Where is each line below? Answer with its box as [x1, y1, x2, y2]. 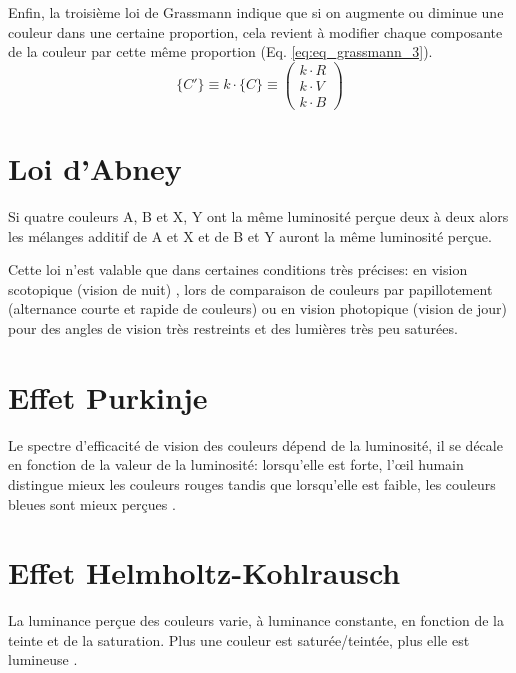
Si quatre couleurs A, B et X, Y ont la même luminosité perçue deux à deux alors [8, 206, 509, 227]
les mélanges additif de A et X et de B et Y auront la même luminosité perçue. [8, 225, 492, 246]
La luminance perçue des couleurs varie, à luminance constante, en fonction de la [8, 610, 504, 631]
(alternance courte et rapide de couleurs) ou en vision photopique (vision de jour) [8, 298, 508, 319]
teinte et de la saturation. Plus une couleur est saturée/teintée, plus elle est [8, 629, 470, 650]
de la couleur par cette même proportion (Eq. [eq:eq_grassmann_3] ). [8, 41, 433, 62]
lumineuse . [8, 649, 78, 670]
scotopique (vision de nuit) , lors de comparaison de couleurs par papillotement [8, 278, 493, 299]
